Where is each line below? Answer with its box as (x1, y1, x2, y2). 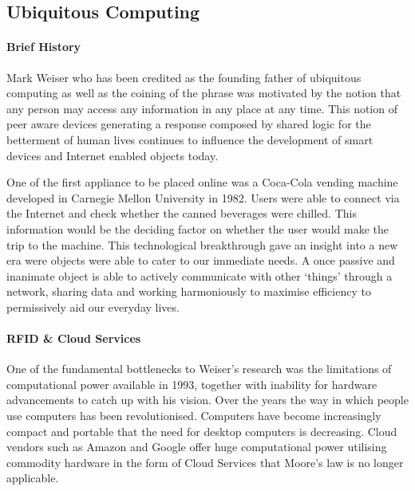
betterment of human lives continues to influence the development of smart (6, 131, 373, 147)
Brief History (6, 38, 81, 55)
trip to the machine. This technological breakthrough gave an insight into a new (6, 236, 398, 253)
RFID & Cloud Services (6, 330, 141, 347)
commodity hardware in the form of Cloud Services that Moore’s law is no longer (6, 454, 404, 470)
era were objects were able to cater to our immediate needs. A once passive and (6, 252, 395, 269)
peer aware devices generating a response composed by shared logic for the (6, 116, 371, 132)
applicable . (6, 469, 59, 486)
